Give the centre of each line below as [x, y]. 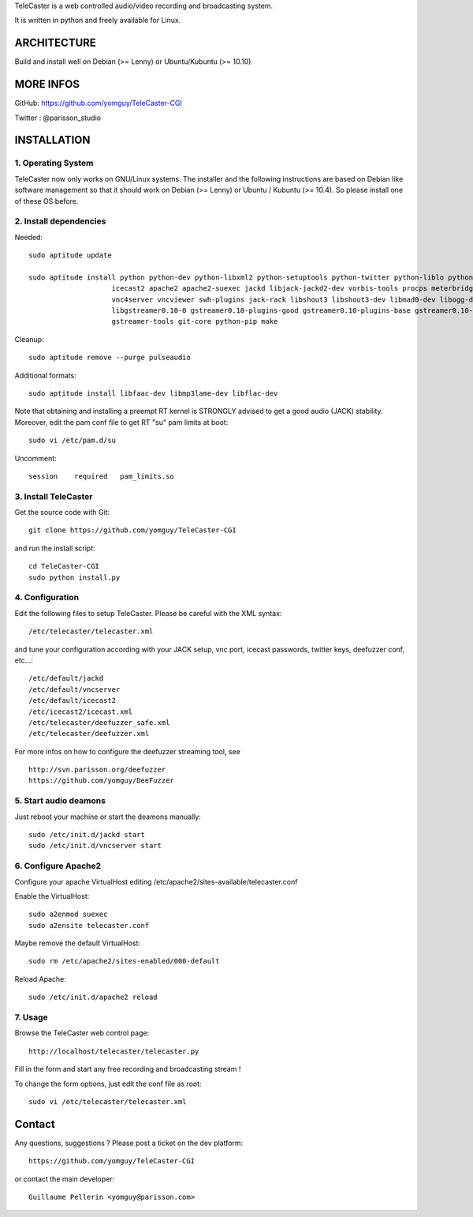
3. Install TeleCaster [54, 496]
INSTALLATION [52, 140]
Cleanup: [29, 339]
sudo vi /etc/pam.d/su [73, 441]
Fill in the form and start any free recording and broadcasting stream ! [128, 1069]
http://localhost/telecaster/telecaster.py [114, 1051]
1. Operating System [54, 163]
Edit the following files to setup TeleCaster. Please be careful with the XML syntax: [148, 613]
